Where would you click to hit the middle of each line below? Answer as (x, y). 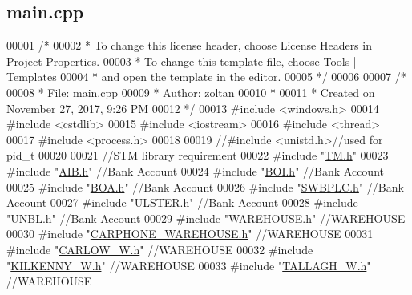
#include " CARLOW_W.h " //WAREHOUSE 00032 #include (160, 249)
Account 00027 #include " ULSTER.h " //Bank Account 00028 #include (182, 202)
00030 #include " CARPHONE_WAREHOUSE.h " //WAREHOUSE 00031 (190, 234)
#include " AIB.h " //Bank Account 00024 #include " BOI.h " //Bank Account (195, 170)
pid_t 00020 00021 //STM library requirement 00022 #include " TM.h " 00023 (198, 155)
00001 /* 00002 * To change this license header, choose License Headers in (189, 45)
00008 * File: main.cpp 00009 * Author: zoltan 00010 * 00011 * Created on (191, 92)
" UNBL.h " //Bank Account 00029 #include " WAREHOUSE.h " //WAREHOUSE (206, 218)
